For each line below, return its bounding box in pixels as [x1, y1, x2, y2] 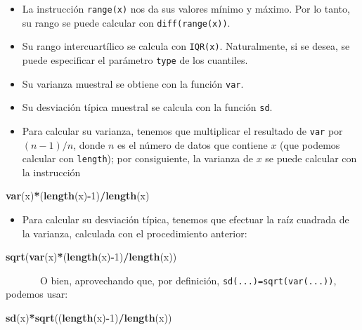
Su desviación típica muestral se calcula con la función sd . [22, 100, 273, 114]
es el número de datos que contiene [117, 137, 268, 152]
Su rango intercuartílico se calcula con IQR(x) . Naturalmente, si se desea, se [22, 39, 350, 53]
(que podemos [280, 137, 340, 152]
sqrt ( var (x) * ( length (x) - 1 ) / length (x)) [6, 249, 177, 264]
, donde [73, 137, 105, 152]
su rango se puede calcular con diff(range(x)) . [22, 15, 231, 29]
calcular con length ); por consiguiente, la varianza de [22, 151, 253, 166]
